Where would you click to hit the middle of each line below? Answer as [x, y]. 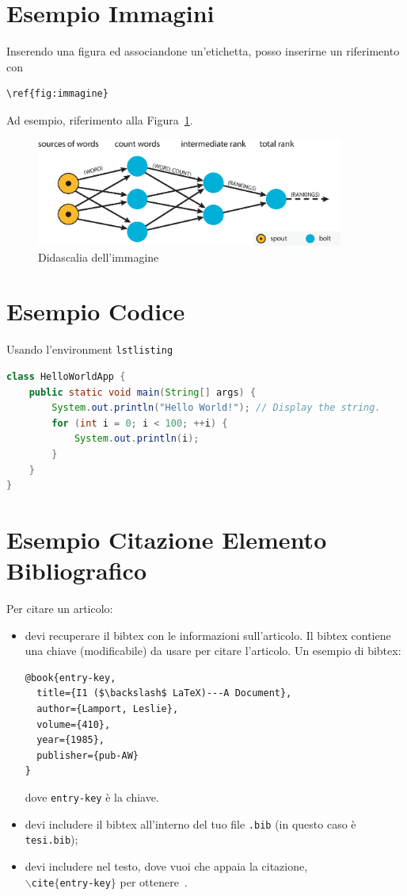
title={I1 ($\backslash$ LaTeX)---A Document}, [164, 693]
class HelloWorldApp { [66, 376]
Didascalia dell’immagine [99, 257]
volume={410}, [74, 724]
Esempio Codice [96, 311]
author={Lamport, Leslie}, [108, 709]
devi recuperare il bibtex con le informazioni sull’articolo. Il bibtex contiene [208, 635]
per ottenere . [154, 881]
